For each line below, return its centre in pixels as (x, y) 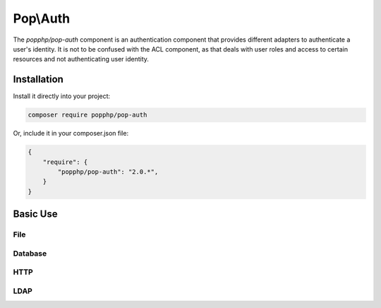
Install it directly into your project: (62, 96)
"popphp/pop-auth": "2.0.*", (108, 172)
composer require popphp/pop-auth (87, 115)
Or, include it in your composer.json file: (71, 134)
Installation (38, 79)
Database (30, 253)
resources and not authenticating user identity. (81, 59)
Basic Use (35, 214)
